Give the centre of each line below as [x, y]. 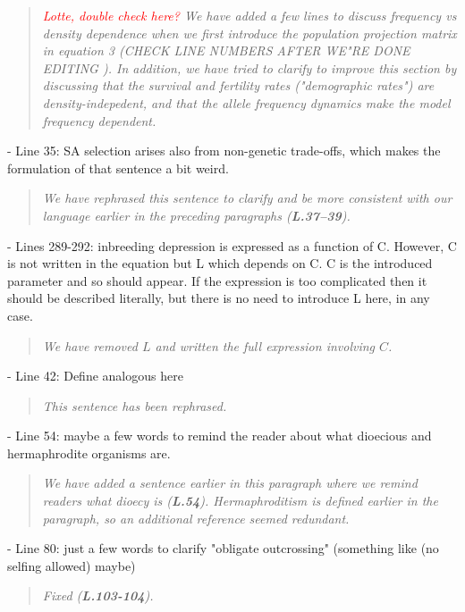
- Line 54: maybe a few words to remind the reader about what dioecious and [220, 436]
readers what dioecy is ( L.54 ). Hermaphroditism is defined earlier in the [240, 501]
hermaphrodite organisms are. [89, 453]
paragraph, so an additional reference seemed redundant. [196, 518]
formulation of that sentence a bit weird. [118, 168]
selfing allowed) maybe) [72, 565]
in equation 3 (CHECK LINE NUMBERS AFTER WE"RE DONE [226, 50]
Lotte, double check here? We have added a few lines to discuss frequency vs [249, 15]
